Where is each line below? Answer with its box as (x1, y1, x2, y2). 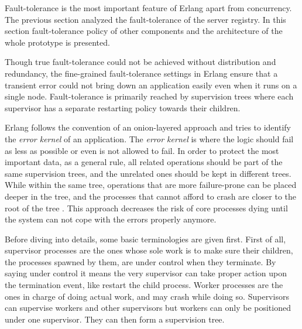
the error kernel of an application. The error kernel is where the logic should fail (5, 132, 294, 145)
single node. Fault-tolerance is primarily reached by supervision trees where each (5, 90, 294, 102)
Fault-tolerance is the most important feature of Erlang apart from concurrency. (5, 2, 292, 13)
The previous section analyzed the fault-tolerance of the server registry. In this (5, 13, 286, 25)
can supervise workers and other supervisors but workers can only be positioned (5, 301, 291, 314)
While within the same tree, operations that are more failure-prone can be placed (5, 179, 297, 191)
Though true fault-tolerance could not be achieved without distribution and (5, 56, 276, 68)
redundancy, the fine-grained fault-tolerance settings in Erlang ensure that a (5, 67, 278, 79)
